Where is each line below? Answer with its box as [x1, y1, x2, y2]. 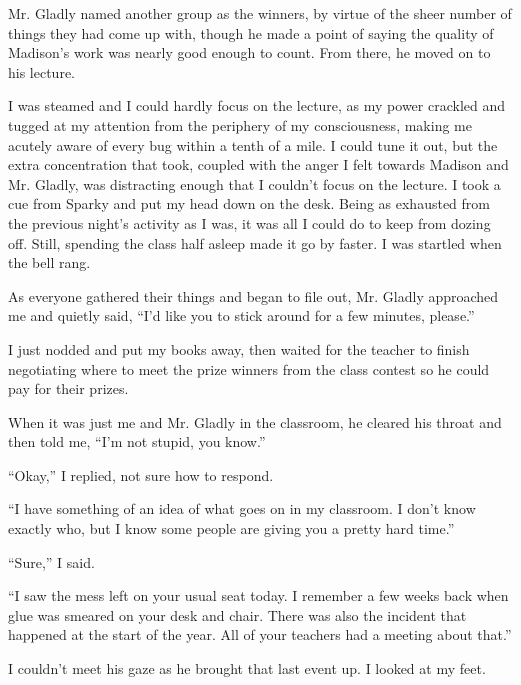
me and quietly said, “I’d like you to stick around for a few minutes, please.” [8, 305, 475, 326]
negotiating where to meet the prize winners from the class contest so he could [8, 358, 490, 379]
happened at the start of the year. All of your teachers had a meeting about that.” [8, 624, 512, 645]
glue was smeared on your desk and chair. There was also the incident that [8, 604, 467, 625]
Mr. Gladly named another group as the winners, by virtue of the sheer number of [8, 3, 512, 23]
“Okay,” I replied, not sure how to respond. [8, 464, 274, 485]
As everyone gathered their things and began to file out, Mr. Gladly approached [8, 285, 499, 306]
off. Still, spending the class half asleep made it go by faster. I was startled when [8, 232, 502, 253]
